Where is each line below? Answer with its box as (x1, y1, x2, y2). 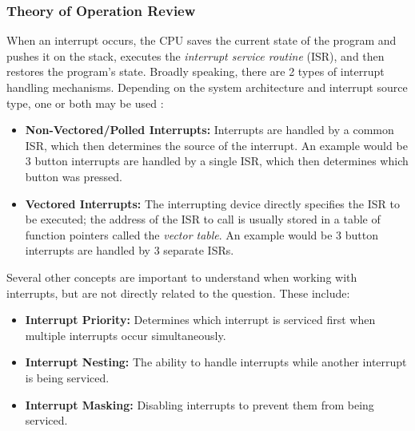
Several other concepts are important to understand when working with (6, 268, 357, 285)
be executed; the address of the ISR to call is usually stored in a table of (25, 211, 381, 227)
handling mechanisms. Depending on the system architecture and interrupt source (6, 79, 408, 95)
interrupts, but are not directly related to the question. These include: (6, 284, 350, 301)
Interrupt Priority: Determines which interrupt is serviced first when (25, 311, 376, 328)
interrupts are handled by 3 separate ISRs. (25, 242, 234, 259)
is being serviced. (25, 369, 110, 386)
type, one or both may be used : (6, 94, 164, 111)
